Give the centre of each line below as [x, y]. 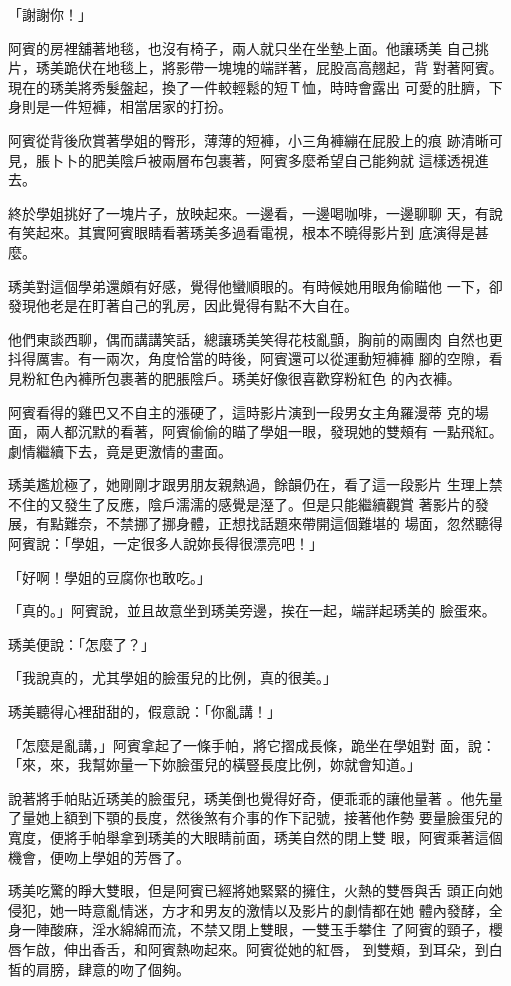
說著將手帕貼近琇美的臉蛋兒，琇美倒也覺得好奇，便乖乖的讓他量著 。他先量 [255, 797]
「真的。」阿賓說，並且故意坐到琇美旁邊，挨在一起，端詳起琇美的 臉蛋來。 [252, 610]
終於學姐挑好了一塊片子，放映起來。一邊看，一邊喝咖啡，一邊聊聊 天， [241, 212]
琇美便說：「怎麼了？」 [81, 643]
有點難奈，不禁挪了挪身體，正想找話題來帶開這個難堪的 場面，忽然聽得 [269, 523]
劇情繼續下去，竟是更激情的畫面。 [120, 450]
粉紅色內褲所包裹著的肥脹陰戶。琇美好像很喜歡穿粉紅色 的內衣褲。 [241, 377]
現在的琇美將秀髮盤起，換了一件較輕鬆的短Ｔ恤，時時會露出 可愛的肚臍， [248, 86]
